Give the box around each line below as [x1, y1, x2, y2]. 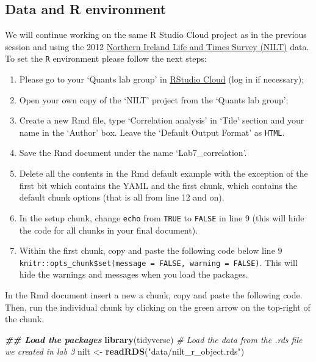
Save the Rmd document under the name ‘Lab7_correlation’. [19, 146, 247, 159]
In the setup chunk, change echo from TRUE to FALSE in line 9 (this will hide [19, 211, 304, 224]
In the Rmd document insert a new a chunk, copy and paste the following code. [5, 288, 303, 301]
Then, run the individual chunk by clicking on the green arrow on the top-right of [5, 300, 311, 313]
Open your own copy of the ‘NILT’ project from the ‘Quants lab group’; [19, 93, 289, 106]
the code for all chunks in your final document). [19, 223, 198, 236]
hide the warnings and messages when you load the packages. [19, 268, 248, 281]
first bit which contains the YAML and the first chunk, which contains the [19, 179, 298, 191]
